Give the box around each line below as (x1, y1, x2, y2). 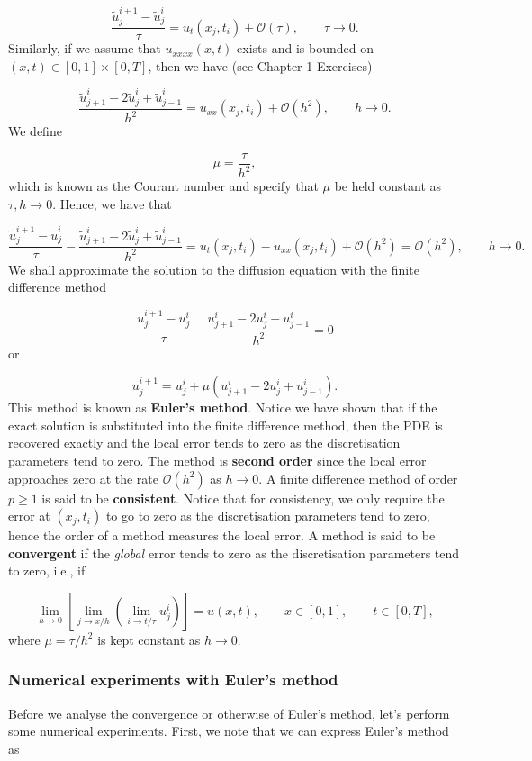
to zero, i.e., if (8, 561, 86, 580)
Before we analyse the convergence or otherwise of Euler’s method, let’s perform (8, 703, 450, 722)
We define (8, 122, 62, 140)
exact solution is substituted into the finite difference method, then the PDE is (8, 415, 443, 434)
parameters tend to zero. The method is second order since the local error (8, 450, 427, 469)
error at (8, 506, 50, 525)
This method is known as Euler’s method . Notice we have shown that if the (8, 398, 437, 417)
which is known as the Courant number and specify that (8, 177, 319, 195)
